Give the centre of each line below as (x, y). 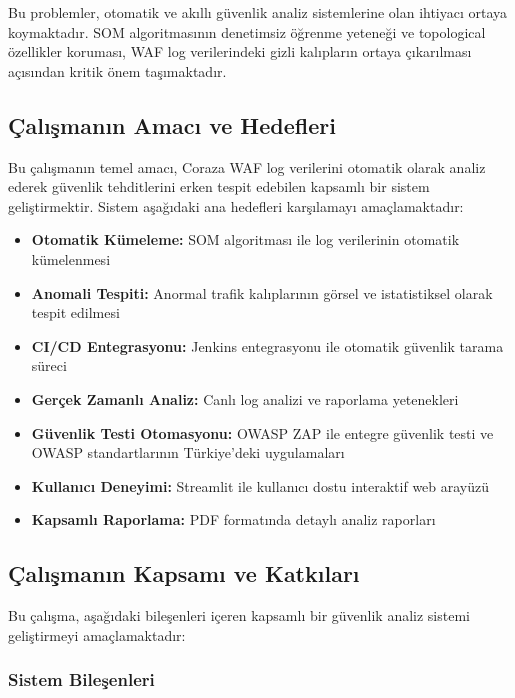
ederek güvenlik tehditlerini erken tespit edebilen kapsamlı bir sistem (219, 186)
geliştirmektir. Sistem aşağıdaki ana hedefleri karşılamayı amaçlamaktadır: (236, 205)
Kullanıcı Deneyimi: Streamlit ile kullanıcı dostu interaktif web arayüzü (260, 485)
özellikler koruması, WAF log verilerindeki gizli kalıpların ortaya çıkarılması (240, 51)
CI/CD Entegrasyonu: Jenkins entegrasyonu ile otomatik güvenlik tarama (267, 345)
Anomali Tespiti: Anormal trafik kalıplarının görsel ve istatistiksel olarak (262, 292)
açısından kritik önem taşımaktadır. (117, 70)
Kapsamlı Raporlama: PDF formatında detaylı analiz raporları (233, 519)
